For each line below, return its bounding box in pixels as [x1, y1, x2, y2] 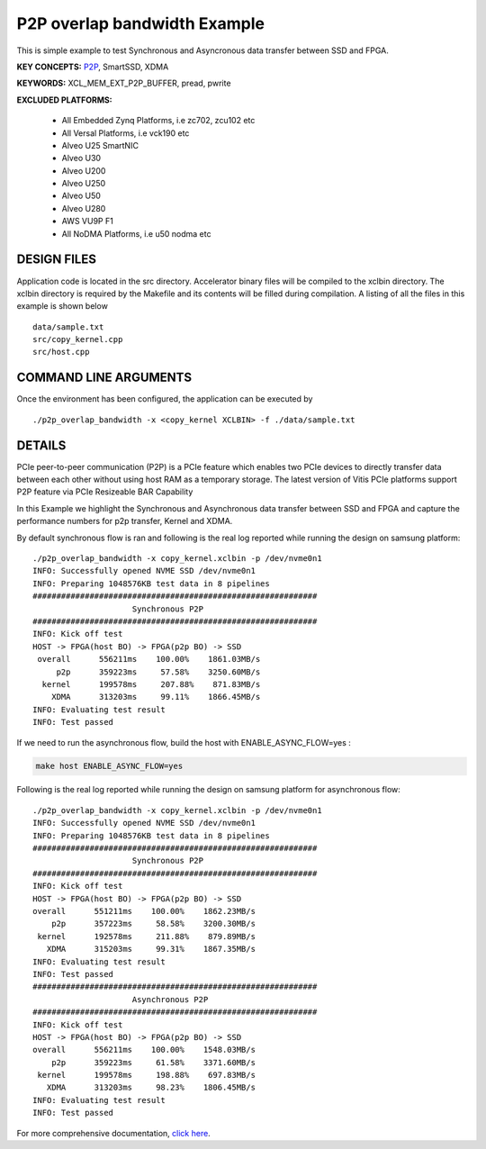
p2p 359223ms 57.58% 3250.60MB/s [56, 666, 261, 677]
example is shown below [16, 301, 108, 312]
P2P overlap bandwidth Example [16, 14, 265, 33]
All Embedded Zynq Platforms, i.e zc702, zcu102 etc [61, 115, 256, 126]
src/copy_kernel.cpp [32, 334, 123, 345]
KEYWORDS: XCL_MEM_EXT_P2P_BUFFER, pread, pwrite [16, 77, 231, 89]
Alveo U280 [61, 203, 106, 213]
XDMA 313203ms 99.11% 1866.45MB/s [50, 692, 261, 702]
